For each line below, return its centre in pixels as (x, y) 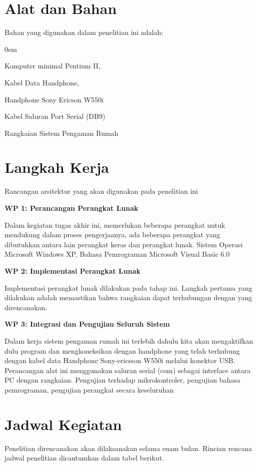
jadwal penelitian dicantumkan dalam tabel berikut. (84, 458)
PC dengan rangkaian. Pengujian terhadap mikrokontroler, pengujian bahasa (122, 380)
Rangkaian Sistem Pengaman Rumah (61, 133)
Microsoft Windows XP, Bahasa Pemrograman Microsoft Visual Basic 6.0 (117, 254)
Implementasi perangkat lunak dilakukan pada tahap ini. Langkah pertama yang (128, 287)
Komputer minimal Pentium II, (52, 66)
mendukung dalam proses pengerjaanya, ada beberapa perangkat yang (112, 234)
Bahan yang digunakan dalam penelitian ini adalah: (84, 32)
